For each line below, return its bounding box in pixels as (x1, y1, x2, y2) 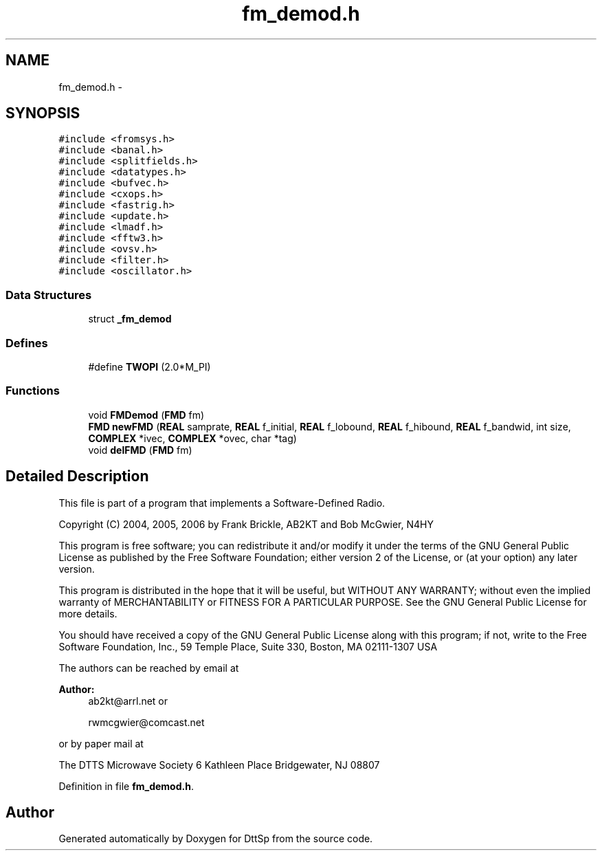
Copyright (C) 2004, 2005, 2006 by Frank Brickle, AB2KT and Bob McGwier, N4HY (58, 518, 434, 530)
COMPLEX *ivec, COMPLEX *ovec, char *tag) (88, 432, 297, 444)
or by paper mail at (58, 737, 144, 749)
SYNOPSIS (5, 105, 80, 122)
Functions (5, 384, 60, 398)
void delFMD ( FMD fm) (88, 443, 192, 456)
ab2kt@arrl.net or (88, 694, 168, 707)
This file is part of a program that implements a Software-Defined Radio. (58, 496, 386, 509)
